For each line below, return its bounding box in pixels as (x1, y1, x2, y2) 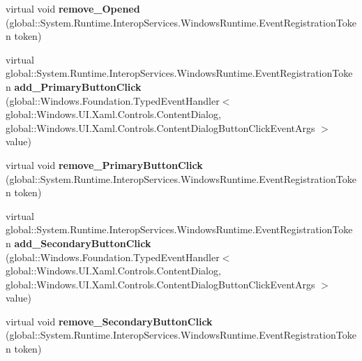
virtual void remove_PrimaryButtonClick (6, 157, 203, 172)
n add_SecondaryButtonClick (6, 235, 151, 250)
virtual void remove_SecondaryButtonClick (6, 314, 213, 328)
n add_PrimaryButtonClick (6, 79, 142, 94)
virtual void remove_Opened (6, 1, 140, 15)
